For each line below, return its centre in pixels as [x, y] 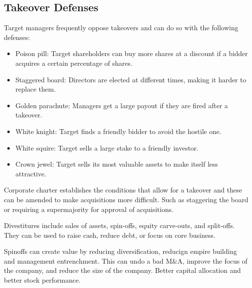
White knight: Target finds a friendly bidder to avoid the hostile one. [118, 131]
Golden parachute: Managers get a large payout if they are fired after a [122, 105]
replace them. [36, 89]
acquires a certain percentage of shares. [74, 63]
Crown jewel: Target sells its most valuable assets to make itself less [117, 164]
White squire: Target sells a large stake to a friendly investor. [107, 147]
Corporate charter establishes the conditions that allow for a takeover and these [123, 190]
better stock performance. [42, 280]
